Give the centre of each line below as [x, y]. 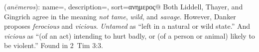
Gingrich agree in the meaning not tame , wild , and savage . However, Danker [120, 16]
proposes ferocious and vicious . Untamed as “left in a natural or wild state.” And [127, 26]
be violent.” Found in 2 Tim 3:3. [54, 45]
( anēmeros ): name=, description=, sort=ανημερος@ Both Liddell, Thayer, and [124, 6]
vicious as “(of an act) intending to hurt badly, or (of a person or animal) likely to [129, 35]
